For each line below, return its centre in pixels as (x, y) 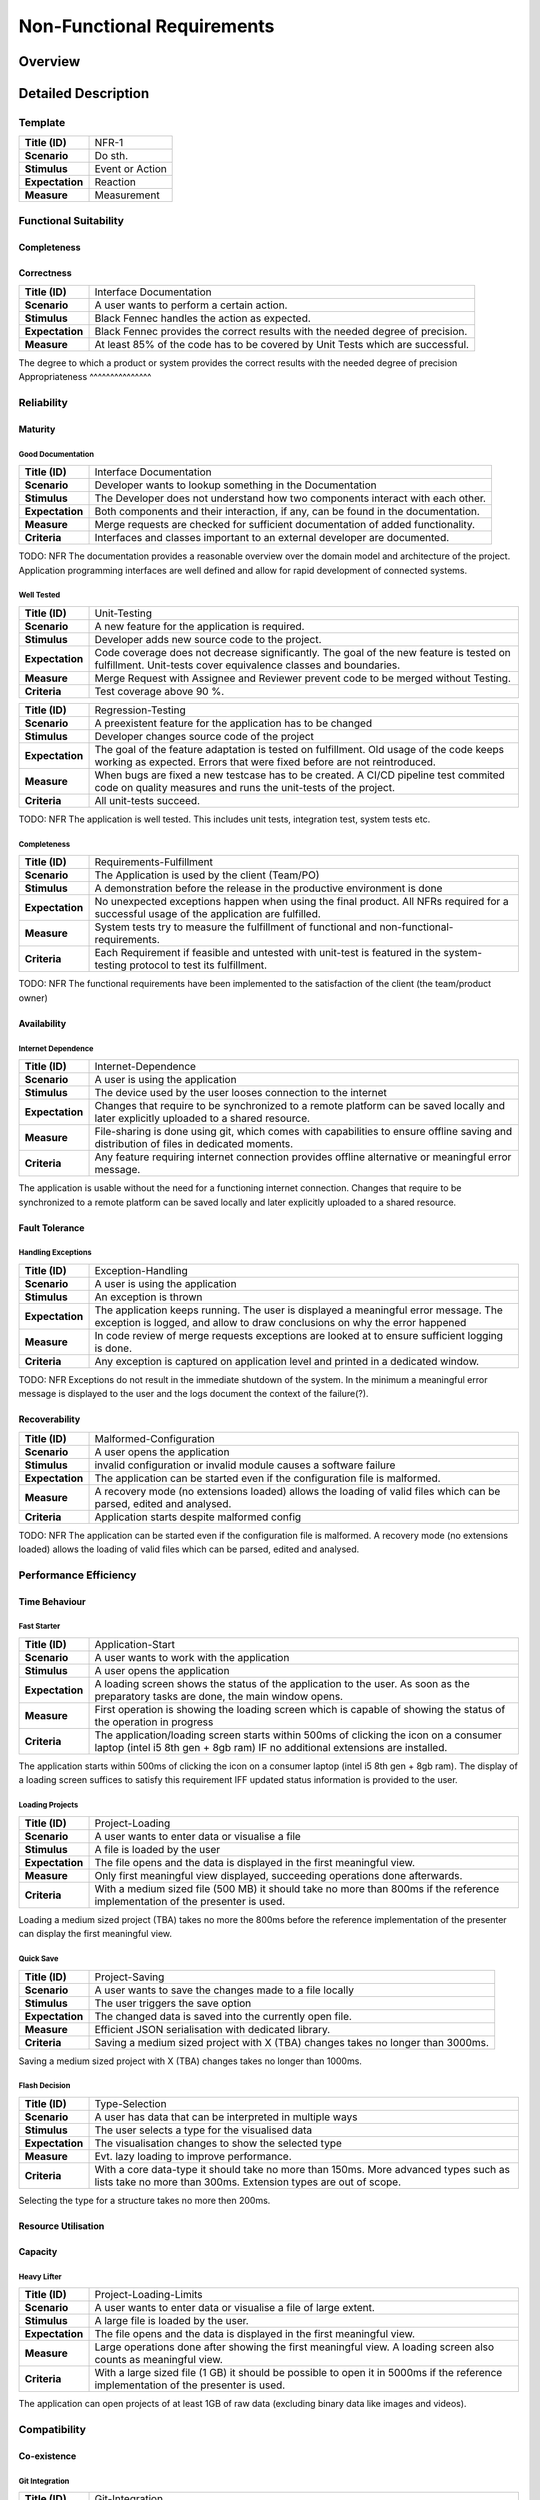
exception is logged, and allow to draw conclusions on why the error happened (280, 1322)
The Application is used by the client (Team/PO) (207, 875)
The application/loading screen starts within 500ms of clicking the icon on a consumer (298, 1735)
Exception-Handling (141, 1270)
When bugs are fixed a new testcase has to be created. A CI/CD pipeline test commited (299, 775)
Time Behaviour (52, 1601)
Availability (42, 1023)
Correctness (45, 272)
